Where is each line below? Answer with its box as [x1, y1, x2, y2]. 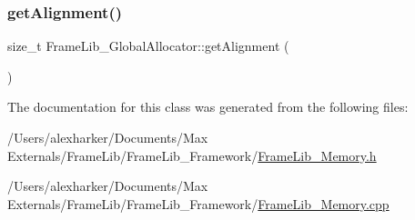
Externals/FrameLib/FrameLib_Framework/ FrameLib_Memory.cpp [7, 194, 390, 213]
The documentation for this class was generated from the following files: [7, 97, 409, 116]
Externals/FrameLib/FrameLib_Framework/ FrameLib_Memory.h [7, 145, 377, 165]
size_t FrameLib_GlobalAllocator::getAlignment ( [7, 36, 289, 55]
